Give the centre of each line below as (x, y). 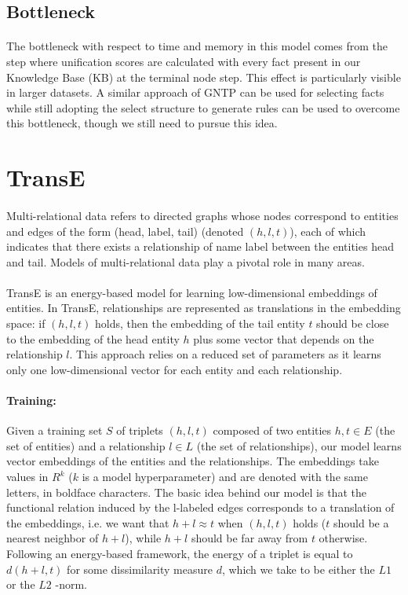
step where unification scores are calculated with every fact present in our (184, 61)
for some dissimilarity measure (140, 569)
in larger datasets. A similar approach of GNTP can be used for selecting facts (195, 92)
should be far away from (250, 538)
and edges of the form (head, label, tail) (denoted (125, 231)
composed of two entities (272, 430)
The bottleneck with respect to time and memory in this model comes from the (197, 46)
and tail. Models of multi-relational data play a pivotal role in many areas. (186, 261)
